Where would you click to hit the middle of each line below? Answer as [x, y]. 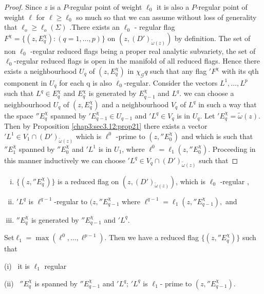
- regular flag [155, 27]
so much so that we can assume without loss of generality [166, 17]
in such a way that [228, 104]
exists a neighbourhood [41, 71]
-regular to [71, 201]
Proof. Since [23, 7]
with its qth [240, 71]
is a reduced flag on [88, 181]
